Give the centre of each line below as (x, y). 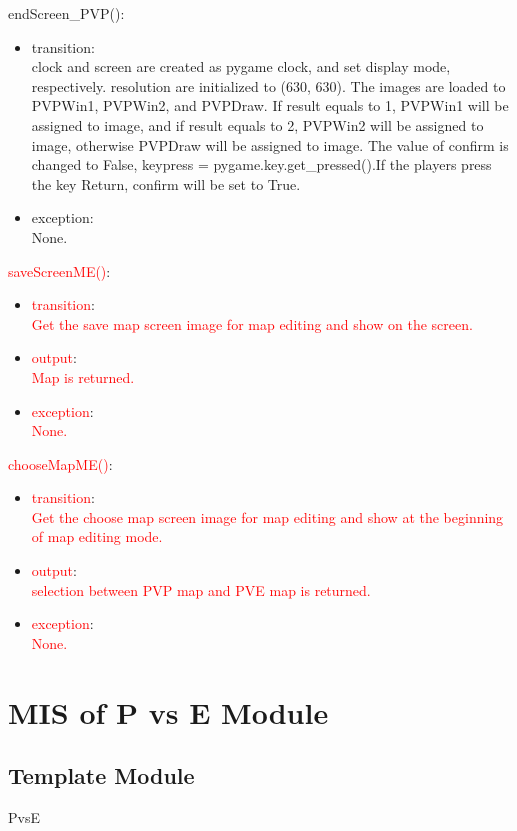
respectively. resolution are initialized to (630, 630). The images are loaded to (268, 85)
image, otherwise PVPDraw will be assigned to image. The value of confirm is (270, 144)
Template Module (101, 775)
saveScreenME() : (59, 270)
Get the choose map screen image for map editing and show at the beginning (267, 516)
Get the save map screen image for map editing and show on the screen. (252, 323)
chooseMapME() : (60, 463)
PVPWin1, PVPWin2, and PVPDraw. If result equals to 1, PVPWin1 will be (270, 105)
